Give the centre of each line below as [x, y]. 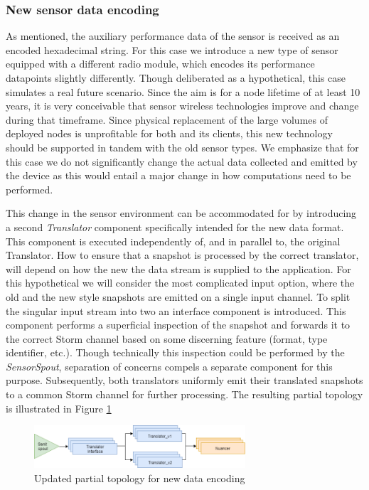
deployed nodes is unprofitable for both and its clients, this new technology [169, 133]
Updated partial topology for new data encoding [140, 478]
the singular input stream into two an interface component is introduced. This [176, 310]
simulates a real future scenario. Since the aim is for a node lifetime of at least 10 [183, 91]
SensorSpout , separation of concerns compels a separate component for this [169, 366]
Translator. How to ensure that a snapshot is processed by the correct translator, [182, 255]
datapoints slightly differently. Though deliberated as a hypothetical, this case [176, 78]
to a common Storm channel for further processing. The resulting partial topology [184, 394]
